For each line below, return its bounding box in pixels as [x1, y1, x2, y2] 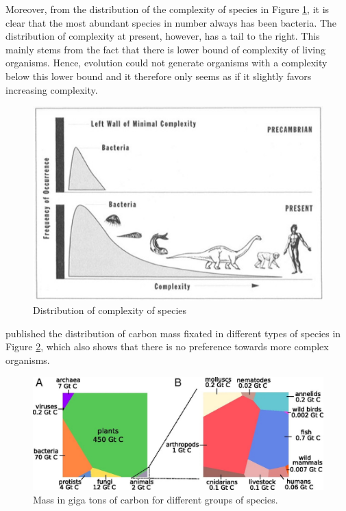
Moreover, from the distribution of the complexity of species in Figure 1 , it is [5, 2, 330, 16]
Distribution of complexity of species [33, 303, 187, 317]
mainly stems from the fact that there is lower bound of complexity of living [5, 42, 326, 56]
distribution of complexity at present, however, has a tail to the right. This [5, 29, 320, 43]
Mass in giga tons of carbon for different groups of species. [33, 492, 278, 506]
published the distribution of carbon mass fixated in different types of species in [5, 326, 341, 340]
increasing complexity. [5, 82, 98, 96]
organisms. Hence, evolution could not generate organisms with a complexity [5, 55, 328, 70]
